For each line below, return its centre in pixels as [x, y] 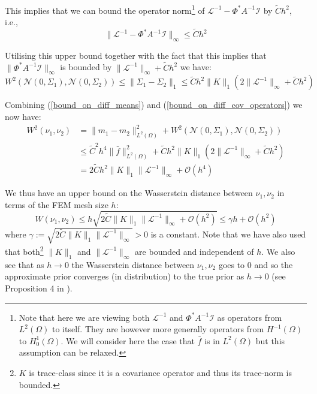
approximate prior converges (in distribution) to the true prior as [125, 276]
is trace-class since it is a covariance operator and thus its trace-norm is [161, 372]
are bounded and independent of [194, 251]
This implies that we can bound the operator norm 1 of [105, 9]
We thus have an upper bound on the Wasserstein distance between [129, 193]
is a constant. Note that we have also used [228, 234]
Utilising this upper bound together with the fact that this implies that [136, 55]
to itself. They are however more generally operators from [158, 329]
